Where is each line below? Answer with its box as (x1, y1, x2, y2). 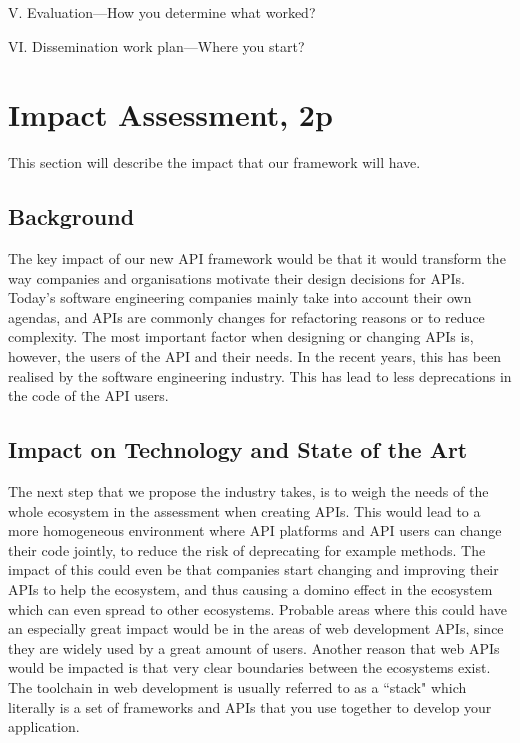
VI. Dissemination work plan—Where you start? (8, 35, 305, 56)
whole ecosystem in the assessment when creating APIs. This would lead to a (8, 500, 481, 521)
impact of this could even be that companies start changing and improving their (8, 559, 499, 580)
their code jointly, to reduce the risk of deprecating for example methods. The (8, 539, 486, 560)
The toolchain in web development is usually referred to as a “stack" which (8, 677, 467, 697)
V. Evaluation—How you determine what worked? (8, 2, 316, 22)
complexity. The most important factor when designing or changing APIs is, (8, 326, 474, 347)
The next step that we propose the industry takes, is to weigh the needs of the (8, 481, 489, 502)
